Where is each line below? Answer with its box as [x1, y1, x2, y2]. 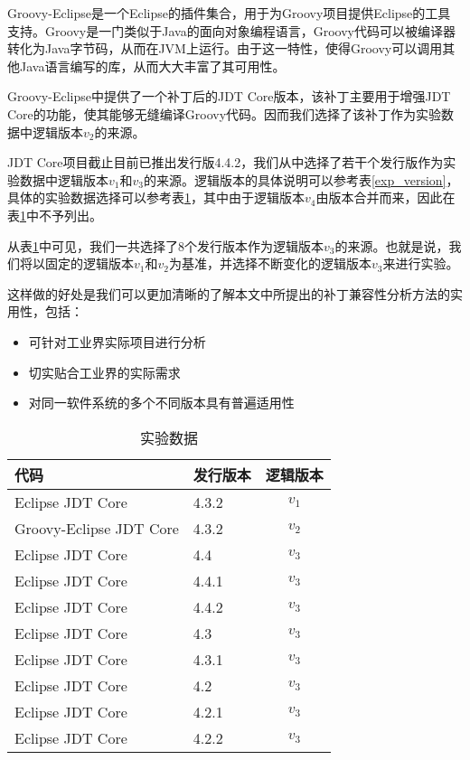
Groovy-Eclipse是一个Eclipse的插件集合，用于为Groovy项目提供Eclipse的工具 [7, 4, 451, 22]
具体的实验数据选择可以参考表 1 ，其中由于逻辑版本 [7, 188, 305, 207]
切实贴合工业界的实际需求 [28, 362, 181, 381]
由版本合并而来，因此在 [315, 188, 456, 207]
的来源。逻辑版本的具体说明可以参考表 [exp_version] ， [143, 170, 459, 189]
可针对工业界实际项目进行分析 [28, 332, 206, 351]
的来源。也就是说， [334, 236, 449, 255]
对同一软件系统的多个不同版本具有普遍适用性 [28, 393, 295, 412]
